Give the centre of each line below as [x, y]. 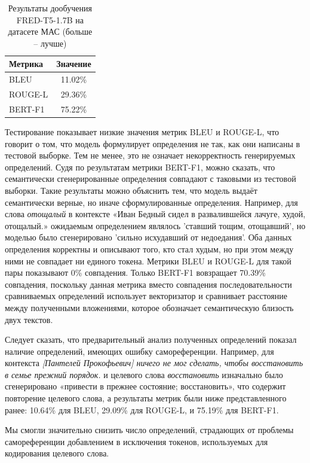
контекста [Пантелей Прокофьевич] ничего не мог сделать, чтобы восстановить [154, 363]
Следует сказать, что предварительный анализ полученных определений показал [151, 339]
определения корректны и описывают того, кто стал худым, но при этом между [149, 249]
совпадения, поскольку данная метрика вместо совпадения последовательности [148, 284]
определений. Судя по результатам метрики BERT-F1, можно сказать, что [140, 167]
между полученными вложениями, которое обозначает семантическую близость [149, 307]
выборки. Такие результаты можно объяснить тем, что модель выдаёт [131, 190]
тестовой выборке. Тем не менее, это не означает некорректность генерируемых [150, 155]
